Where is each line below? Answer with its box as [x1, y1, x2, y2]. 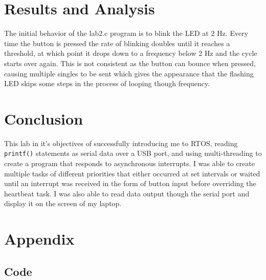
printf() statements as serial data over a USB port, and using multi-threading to [4, 148, 262, 158]
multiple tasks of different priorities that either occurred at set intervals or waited [4, 168, 260, 178]
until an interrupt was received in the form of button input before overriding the [4, 178, 256, 189]
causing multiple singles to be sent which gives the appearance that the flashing [4, 68, 254, 78]
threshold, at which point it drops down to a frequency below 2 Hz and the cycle [4, 48, 257, 58]
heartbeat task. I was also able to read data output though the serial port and [4, 188, 250, 198]
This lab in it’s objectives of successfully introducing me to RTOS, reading [4, 137, 238, 148]
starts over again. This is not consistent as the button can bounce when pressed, [4, 57, 256, 68]
